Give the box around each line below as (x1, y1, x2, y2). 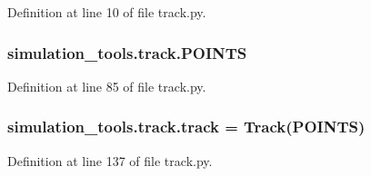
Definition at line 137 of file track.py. (7, 151, 213, 170)
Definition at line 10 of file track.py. (7, 3, 206, 21)
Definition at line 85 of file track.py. (7, 76, 206, 95)
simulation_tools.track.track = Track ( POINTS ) (7, 115, 366, 138)
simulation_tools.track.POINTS (7, 41, 247, 64)
